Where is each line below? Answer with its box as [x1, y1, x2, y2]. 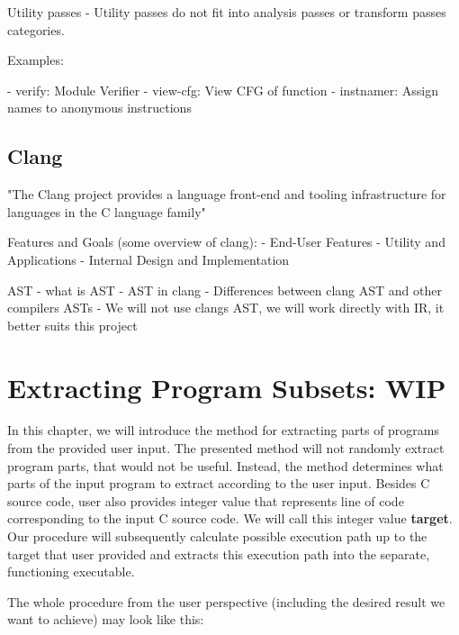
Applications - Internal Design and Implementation [7, 249, 290, 268]
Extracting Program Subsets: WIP [7, 368, 446, 405]
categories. [7, 20, 65, 39]
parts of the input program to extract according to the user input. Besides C [7, 474, 430, 493]
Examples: [7, 50, 64, 69]
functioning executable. [7, 562, 135, 581]
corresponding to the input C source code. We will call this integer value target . [7, 509, 453, 528]
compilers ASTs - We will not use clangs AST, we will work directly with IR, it [7, 298, 445, 317]
